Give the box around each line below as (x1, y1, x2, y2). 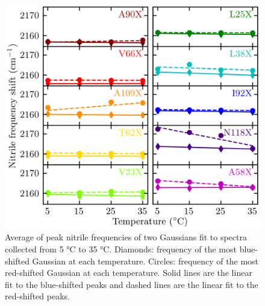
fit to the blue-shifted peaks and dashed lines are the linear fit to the (5, 278, 258, 290)
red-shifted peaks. (5, 290, 70, 302)
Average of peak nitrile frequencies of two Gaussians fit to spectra (5, 231, 247, 243)
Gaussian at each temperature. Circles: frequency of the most (32, 254, 259, 267)
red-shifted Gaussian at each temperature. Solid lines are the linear (5, 266, 252, 279)
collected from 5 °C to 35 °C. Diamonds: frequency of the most (5, 243, 237, 255)
